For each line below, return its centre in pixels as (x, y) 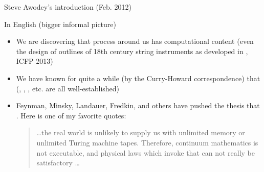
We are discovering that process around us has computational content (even (135, 41)
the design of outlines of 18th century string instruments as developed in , (132, 51)
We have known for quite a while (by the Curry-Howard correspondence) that (138, 78)
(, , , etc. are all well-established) (68, 88)
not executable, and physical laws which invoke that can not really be (146, 152)
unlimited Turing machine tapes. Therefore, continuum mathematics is (147, 142)
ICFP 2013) (35, 61)
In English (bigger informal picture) (60, 24)
